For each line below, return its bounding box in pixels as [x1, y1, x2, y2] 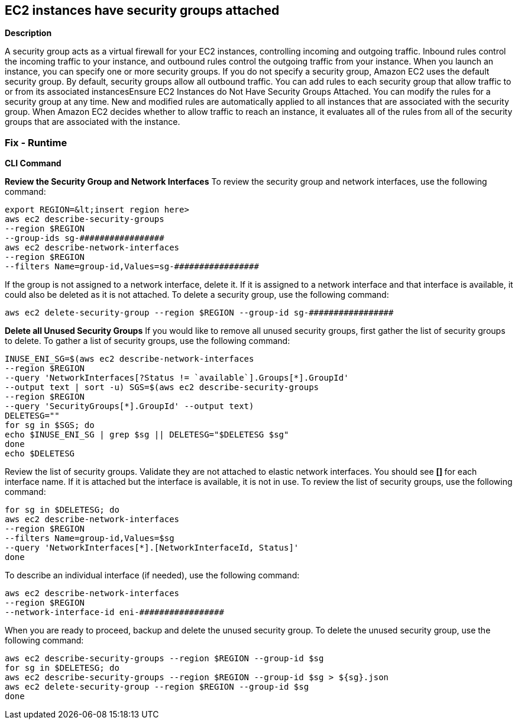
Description [5, 28, 52, 38]
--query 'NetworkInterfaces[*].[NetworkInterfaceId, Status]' [5, 543, 299, 553]
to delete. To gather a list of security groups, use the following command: [5, 336, 290, 346]
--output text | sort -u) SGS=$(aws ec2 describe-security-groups [5, 382, 319, 392]
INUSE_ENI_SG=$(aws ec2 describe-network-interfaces [5, 354, 254, 364]
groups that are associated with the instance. [5, 117, 180, 127]
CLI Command [5, 158, 61, 169]
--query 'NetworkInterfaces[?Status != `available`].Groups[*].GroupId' [5, 373, 349, 383]
